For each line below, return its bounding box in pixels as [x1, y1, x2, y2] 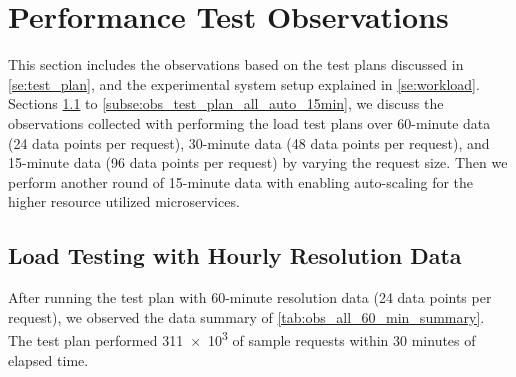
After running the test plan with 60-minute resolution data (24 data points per [8, 287, 492, 308]
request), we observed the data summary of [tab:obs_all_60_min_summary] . [8, 306, 485, 327]
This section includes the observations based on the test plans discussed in [8, 54, 464, 75]
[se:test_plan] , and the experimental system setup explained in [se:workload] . [8, 73, 480, 94]
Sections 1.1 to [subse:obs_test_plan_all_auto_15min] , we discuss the [8, 93, 444, 114]
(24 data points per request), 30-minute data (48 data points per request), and [8, 132, 490, 153]
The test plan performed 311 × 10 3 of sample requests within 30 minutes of [8, 327, 476, 350]
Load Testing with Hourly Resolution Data [8, 240, 462, 271]
